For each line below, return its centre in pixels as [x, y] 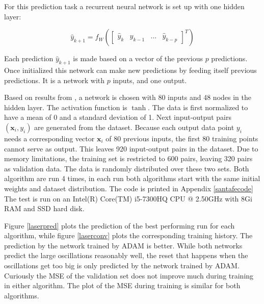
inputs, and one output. [150, 80]
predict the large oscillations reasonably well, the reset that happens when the [126, 255]
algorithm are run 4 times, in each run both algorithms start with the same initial [132, 178]
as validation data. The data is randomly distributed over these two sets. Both [127, 168]
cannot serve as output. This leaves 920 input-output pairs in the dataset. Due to [131, 148]
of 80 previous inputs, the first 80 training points [182, 138]
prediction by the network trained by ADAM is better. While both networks [123, 245]
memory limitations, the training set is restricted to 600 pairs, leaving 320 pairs [128, 158]
